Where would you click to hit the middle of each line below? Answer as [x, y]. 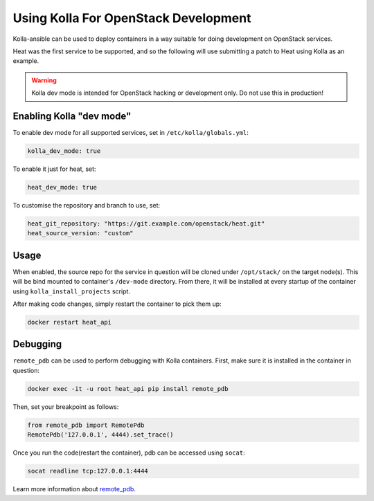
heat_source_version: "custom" [81, 233]
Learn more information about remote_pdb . [74, 489]
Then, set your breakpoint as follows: [66, 407]
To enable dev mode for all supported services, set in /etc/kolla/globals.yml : [131, 133]
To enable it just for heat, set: [54, 169]
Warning [44, 80]
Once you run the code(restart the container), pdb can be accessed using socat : [129, 453]
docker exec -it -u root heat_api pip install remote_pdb [128, 389]
